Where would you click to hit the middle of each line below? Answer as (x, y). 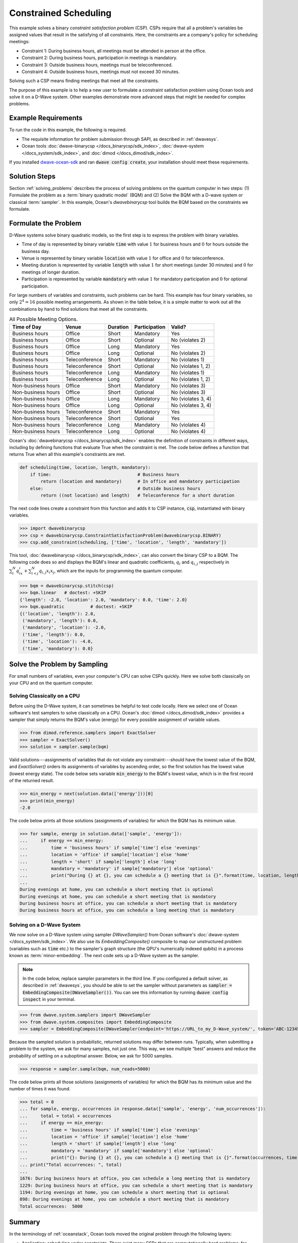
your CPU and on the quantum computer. (51, 683)
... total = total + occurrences (66, 1116)
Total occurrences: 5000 (51, 1206)
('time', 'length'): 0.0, (54, 634)
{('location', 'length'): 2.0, (58, 614)
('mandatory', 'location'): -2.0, (64, 627)
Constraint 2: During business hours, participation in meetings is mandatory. (100, 58)
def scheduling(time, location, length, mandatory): (85, 468)
